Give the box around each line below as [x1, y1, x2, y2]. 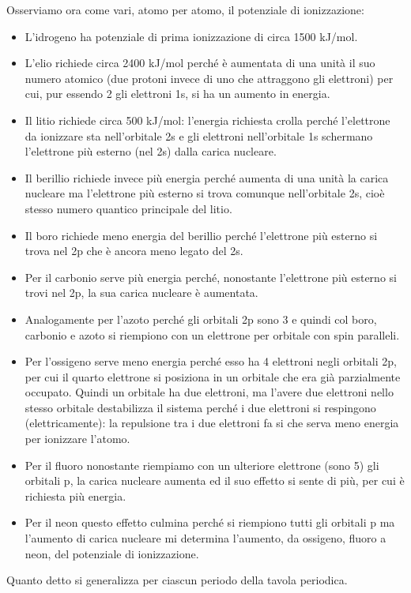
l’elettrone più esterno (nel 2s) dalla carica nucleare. [25, 143, 277, 160]
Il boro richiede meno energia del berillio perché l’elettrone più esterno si [25, 227, 378, 243]
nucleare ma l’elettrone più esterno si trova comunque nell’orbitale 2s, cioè [25, 185, 385, 201]
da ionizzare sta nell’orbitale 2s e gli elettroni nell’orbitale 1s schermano [25, 127, 373, 144]
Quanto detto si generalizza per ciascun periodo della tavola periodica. [6, 572, 348, 588]
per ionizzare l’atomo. [25, 430, 130, 447]
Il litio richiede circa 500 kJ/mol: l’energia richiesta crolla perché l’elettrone [25, 111, 390, 128]
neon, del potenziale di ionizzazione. [25, 545, 199, 561]
